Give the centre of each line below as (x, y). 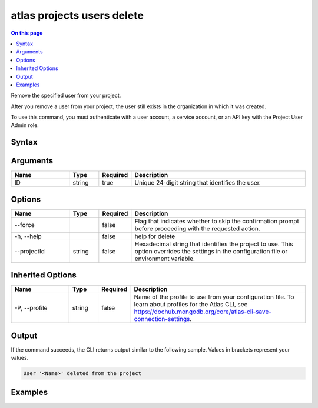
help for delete (155, 236)
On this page (27, 33)
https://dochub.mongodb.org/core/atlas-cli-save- (203, 312)
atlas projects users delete (77, 15)
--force (24, 225)
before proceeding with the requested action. (197, 228)
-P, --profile (31, 308)
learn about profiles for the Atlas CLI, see (191, 305)
